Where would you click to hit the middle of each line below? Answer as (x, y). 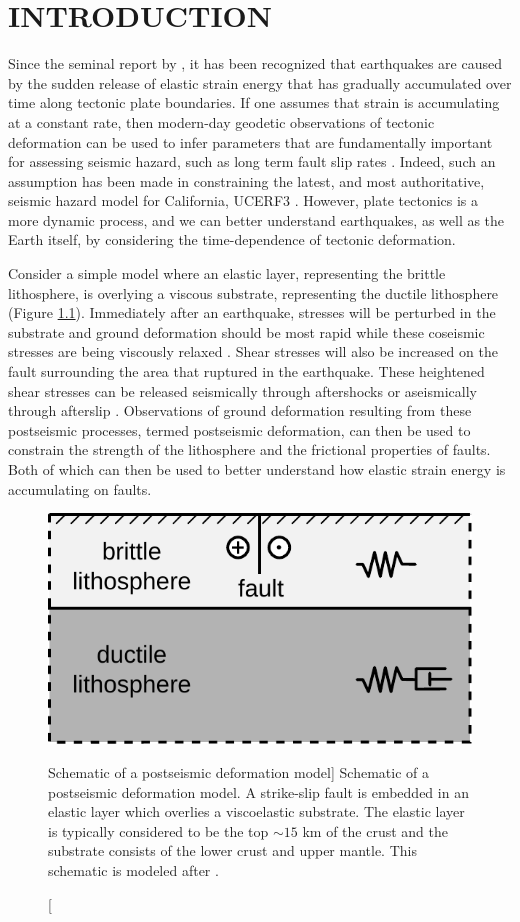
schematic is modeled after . (133, 870)
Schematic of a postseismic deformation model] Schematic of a (238, 772)
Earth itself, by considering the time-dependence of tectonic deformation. (232, 239)
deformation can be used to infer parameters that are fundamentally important (250, 141)
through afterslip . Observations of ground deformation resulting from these (240, 410)
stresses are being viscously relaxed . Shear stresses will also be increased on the (253, 351)
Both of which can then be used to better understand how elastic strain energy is (257, 469)
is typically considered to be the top (158, 830)
